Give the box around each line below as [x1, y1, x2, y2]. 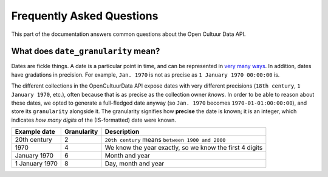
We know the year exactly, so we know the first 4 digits [104, 144, 263, 152]
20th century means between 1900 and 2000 [104, 136, 226, 144]
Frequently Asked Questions [11, 9, 159, 23]
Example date [15, 128, 55, 136]
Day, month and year [104, 159, 165, 168]
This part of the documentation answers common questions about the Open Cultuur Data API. [11, 30, 246, 38]
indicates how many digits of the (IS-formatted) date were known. [11, 116, 176, 123]
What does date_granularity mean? [11, 46, 160, 57]
